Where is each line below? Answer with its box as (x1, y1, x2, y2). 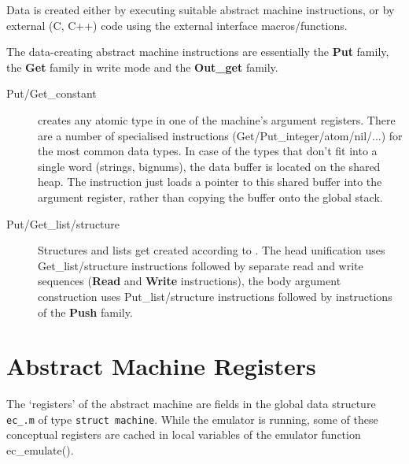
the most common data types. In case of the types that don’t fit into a (38, 143, 378, 159)
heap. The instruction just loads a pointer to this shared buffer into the (38, 173, 382, 190)
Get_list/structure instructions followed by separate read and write (38, 257, 363, 273)
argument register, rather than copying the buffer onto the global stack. (38, 188, 383, 205)
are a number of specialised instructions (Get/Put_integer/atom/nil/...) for (38, 127, 403, 143)
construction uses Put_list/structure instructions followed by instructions (38, 288, 392, 304)
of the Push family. (38, 303, 133, 320)
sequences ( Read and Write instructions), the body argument (38, 273, 341, 289)
